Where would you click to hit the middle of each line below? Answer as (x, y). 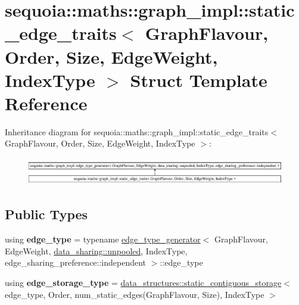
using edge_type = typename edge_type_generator (103, 239)
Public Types (46, 214)
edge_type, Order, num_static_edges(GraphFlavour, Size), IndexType (135, 294)
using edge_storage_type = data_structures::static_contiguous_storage (143, 282)
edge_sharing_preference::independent (76, 262)
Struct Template (199, 80)
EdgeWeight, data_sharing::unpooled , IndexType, (96, 250)
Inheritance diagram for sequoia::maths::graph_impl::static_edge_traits (137, 131)
